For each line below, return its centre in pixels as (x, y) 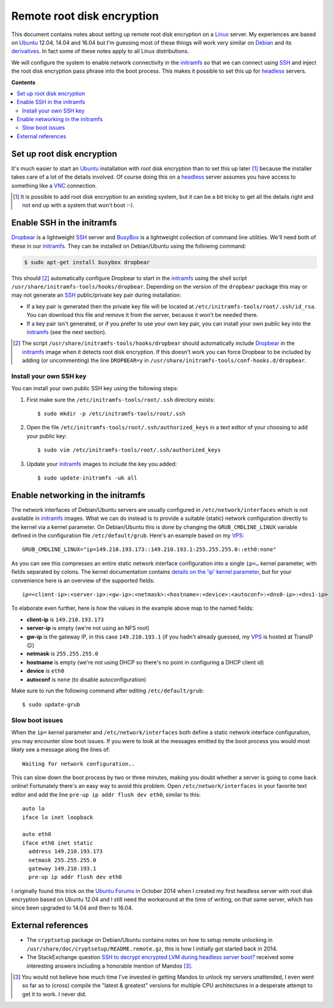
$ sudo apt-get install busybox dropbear (87, 262)
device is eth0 (45, 671)
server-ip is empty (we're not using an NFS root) (88, 628)
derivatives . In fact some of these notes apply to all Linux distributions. (100, 51)
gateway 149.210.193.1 (62, 868)
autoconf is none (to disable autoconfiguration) (86, 680)
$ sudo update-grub (51, 705)
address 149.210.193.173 (66, 851)
